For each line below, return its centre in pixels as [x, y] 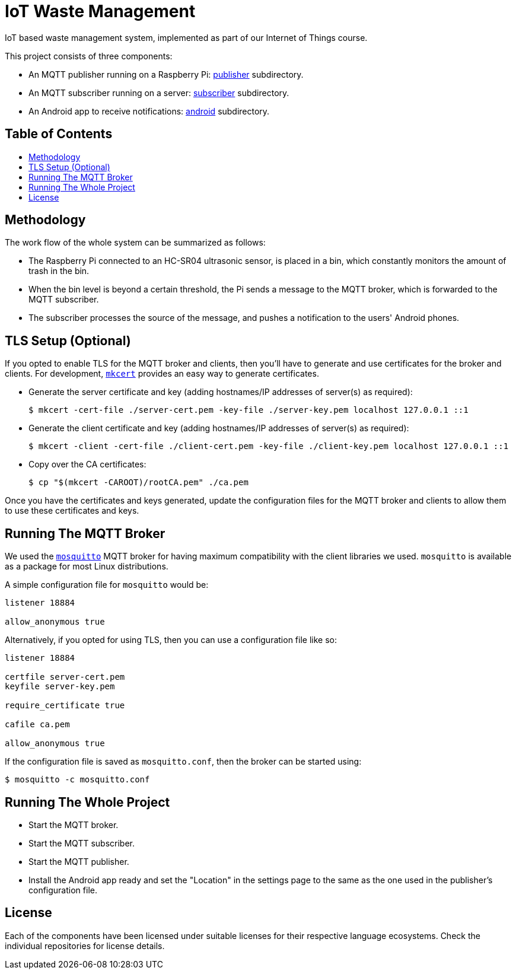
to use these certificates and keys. [72, 511]
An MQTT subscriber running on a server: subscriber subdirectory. [159, 93]
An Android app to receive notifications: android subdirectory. [149, 111]
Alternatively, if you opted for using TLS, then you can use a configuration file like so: [171, 640]
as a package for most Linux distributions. [87, 566]
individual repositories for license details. [85, 946]
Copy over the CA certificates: [87, 464]
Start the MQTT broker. [74, 825]
